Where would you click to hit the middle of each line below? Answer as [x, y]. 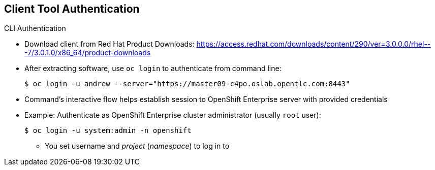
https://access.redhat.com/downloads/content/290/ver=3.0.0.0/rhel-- [314, 44]
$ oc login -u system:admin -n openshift [108, 131]
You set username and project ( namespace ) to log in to [137, 146]
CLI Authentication [35, 28]
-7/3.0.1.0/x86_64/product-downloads [88, 53]
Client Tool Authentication [72, 9]
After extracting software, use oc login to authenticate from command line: [153, 69]
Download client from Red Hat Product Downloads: [110, 44]
